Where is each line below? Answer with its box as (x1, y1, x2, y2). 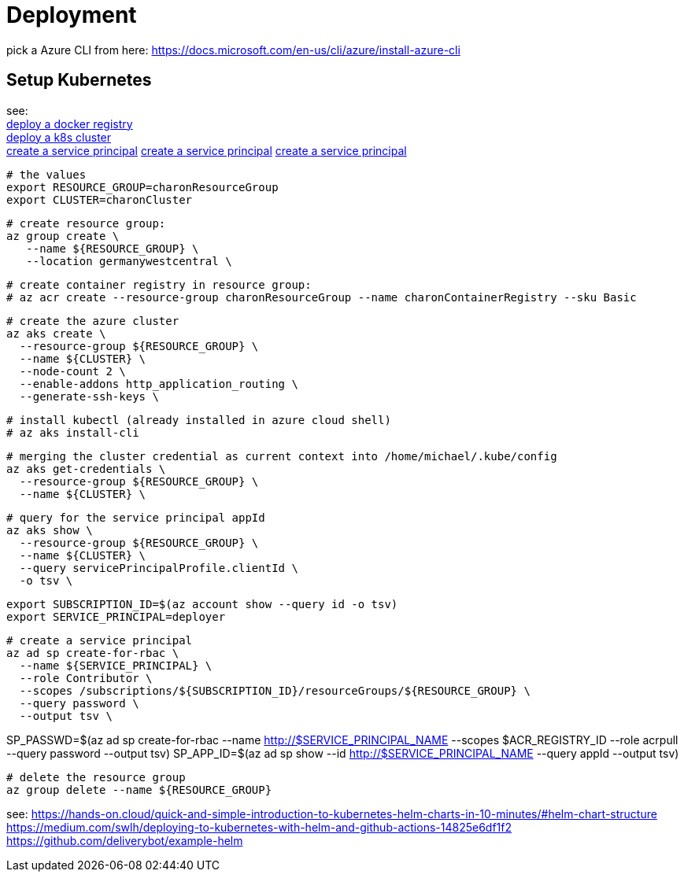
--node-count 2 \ (19, 364, 126, 378)
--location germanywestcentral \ (26, 254, 232, 267)
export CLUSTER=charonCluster (6, 193, 193, 206)
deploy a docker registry (6, 116, 133, 131)
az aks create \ (6, 326, 106, 340)
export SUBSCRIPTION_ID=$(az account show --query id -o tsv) (6, 597, 398, 611)
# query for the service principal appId (6, 511, 265, 524)
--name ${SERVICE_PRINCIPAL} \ (19, 658, 213, 672)
